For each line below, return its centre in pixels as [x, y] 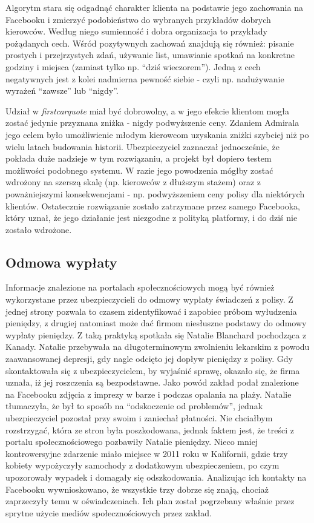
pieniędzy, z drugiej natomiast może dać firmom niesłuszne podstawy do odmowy [156, 323]
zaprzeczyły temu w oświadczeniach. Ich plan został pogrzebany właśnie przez [150, 501]
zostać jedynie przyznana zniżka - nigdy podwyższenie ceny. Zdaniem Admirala [152, 123]
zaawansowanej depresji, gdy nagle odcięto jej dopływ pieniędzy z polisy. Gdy [149, 359]
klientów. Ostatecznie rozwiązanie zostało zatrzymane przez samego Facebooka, [153, 206]
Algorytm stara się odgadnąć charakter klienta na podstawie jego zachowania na [154, 7]
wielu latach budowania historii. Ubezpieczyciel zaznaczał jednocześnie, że [142, 146]
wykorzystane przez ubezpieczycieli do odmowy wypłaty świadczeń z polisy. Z [149, 299]
